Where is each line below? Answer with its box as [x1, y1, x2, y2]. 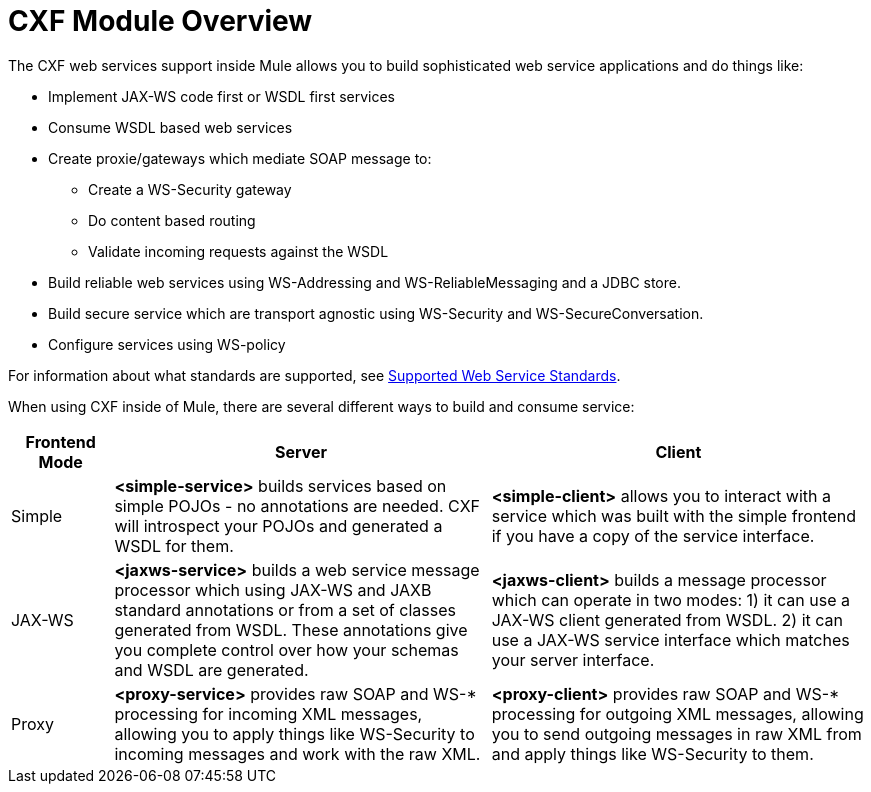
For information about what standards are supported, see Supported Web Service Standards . [8, 366, 621, 384]
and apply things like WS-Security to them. [491, 743, 814, 764]
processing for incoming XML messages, [114, 703, 423, 724]
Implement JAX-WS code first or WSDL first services [48, 87, 396, 105]
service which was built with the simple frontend [491, 505, 857, 526]
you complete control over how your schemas [114, 639, 459, 660]
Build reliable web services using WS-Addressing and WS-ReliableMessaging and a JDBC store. [48, 273, 682, 291]
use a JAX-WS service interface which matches [491, 629, 850, 650]
